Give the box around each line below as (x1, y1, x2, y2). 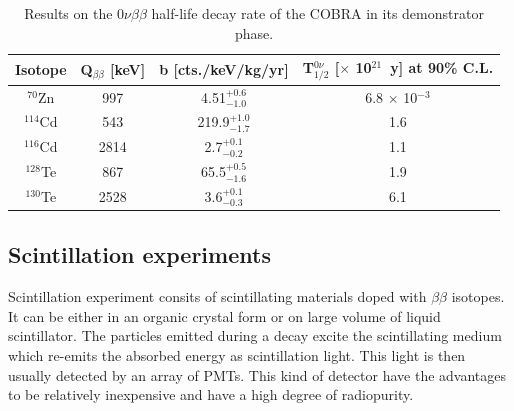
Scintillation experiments (8, 239, 271, 270)
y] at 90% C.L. (390, 57, 494, 78)
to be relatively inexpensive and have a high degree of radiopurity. (8, 384, 414, 405)
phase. (234, 22, 274, 43)
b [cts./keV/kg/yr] (159, 58, 289, 79)
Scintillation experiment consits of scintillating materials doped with (8, 286, 427, 307)
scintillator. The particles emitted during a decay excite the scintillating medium (8, 325, 502, 346)
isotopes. (451, 286, 505, 307)
